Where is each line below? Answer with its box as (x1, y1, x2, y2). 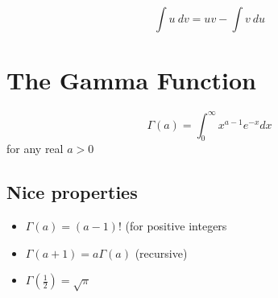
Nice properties (6, 180, 138, 205)
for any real (6, 140, 64, 157)
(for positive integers (125, 217, 227, 234)
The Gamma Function (6, 64, 256, 97)
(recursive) (135, 244, 188, 261)
